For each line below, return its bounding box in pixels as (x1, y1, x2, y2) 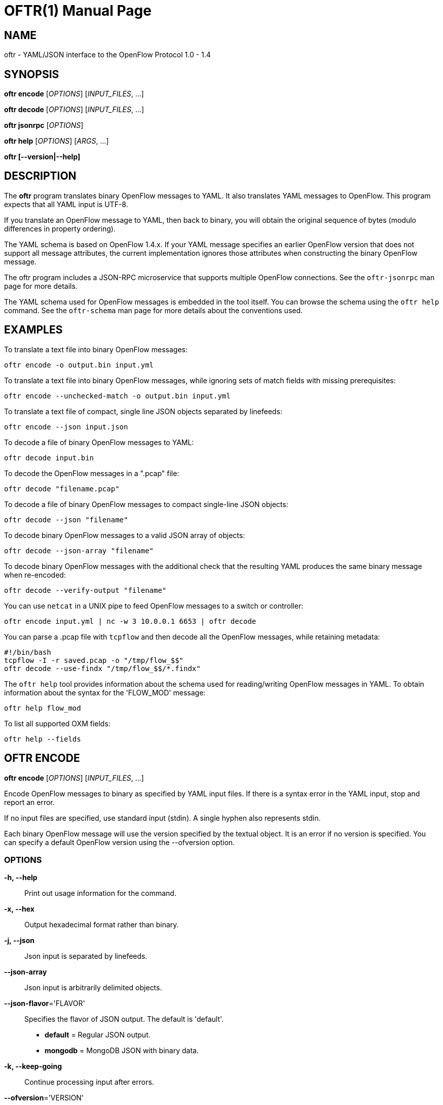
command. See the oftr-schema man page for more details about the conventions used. (4, 306, 303, 315)
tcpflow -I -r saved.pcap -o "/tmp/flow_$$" (4, 656, 184, 664)
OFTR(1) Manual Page (4, 2, 152, 19)
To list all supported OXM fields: (4, 719, 110, 728)
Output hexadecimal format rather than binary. (24, 920, 179, 929)
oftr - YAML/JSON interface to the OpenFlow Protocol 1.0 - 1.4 (4, 50, 211, 59)
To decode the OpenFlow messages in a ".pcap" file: (4, 468, 179, 478)
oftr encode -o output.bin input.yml (4, 360, 154, 369)
